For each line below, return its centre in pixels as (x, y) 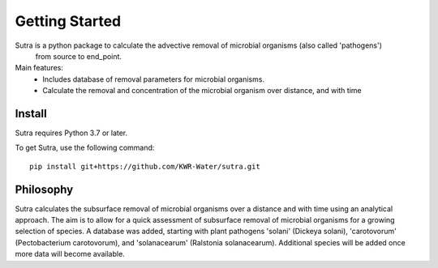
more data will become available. (70, 254)
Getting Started (68, 21)
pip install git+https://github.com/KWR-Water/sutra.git (145, 166)
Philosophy (44, 189)
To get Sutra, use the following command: (85, 148)
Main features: (39, 68)
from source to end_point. (78, 56)
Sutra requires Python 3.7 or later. (71, 133)
